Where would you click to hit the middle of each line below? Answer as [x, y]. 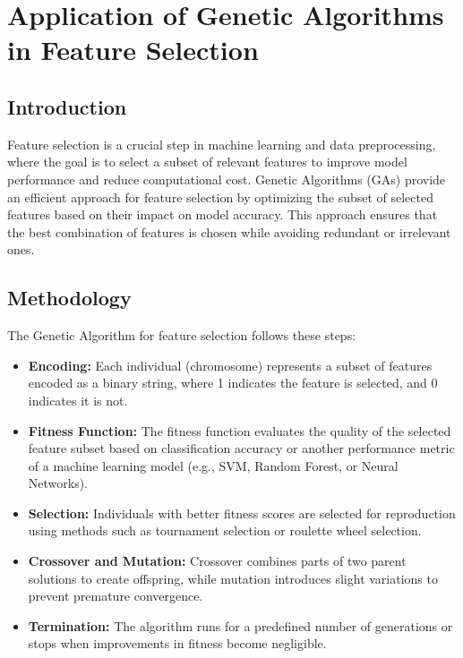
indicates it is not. [78, 400]
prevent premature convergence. [116, 596]
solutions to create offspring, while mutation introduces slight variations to [233, 578]
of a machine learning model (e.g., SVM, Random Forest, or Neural [213, 465]
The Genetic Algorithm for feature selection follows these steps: [182, 335]
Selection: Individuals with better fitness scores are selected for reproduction [242, 513]
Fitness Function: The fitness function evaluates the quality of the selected [240, 430]
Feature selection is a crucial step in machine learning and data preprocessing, [222, 144]
